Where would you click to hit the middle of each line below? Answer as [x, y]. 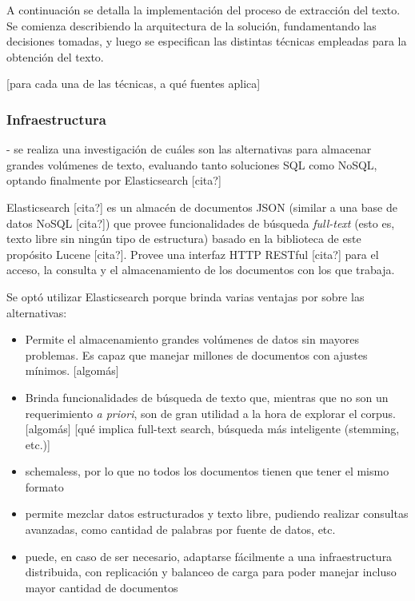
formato [44, 486]
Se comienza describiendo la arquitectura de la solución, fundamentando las [192, 25]
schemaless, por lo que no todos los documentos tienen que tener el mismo [207, 471]
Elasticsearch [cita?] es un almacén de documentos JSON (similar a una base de [202, 207]
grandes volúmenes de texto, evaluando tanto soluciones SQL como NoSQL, [192, 164]
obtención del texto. [55, 56]
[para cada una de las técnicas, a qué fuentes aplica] [134, 84]
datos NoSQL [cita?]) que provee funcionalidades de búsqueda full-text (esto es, [201, 223]
